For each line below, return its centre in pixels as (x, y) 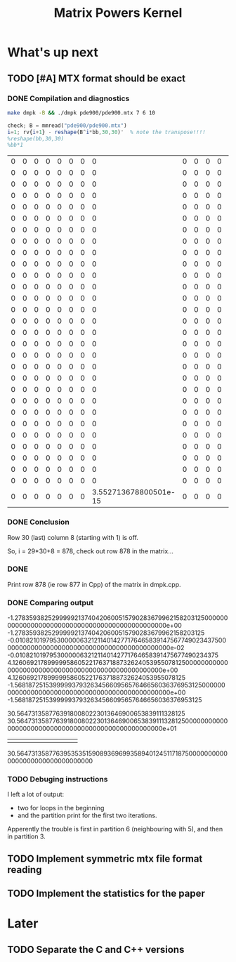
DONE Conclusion (39, 522)
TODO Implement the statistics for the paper (106, 894)
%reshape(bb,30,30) (36, 138)
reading (25, 870)
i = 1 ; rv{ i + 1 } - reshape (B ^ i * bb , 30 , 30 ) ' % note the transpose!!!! (106, 132)
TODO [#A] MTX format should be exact (97, 78)
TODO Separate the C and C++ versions (96, 949)
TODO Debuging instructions (58, 779)
